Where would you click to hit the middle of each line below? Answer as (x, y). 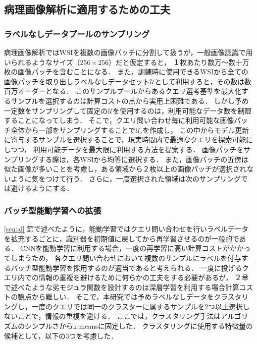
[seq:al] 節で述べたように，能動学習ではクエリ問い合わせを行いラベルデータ (126, 229)
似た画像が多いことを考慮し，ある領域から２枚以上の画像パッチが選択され (125, 169)
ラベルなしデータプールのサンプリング (77, 33)
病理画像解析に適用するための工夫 (87, 9)
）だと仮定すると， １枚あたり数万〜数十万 (179, 62)
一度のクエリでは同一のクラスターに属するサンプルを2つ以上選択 (137, 306)
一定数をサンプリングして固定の (56, 110)
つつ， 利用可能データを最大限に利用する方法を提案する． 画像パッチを (127, 149)
